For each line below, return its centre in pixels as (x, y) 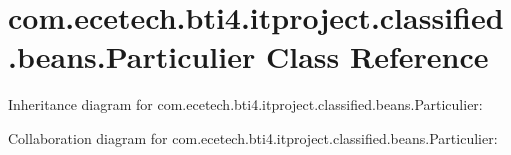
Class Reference (377, 56)
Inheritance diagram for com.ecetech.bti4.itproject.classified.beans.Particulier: (245, 104)
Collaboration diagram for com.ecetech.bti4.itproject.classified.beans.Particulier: (253, 137)
